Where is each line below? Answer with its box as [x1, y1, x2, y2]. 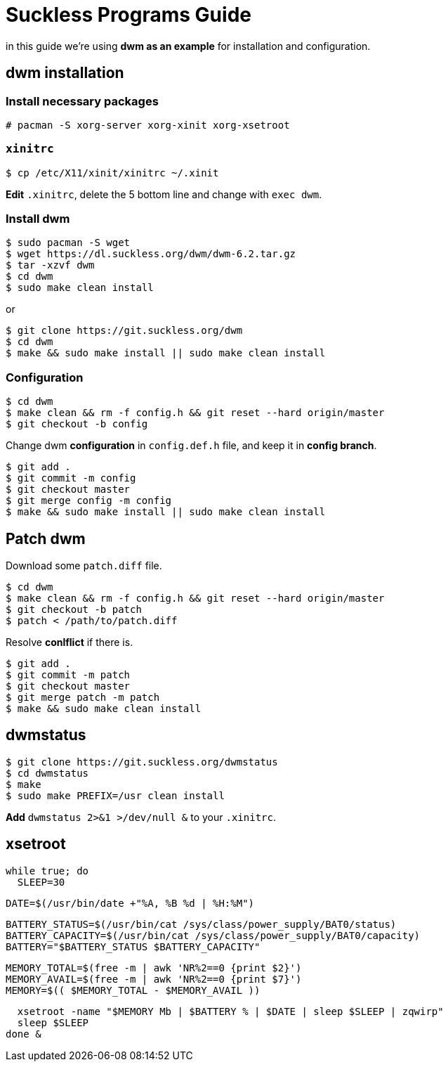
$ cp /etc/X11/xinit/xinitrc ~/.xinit [6, 167, 219, 179]
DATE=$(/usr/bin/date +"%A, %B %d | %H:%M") [6, 897, 255, 909]
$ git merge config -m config [6, 495, 172, 507]
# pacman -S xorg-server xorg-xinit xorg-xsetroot [6, 119, 290, 131]
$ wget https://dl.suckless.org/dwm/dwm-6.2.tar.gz [6, 248, 296, 260]
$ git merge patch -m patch [6, 692, 160, 704]
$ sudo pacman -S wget [6, 237, 131, 249]
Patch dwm [6, 529, 86, 548]
